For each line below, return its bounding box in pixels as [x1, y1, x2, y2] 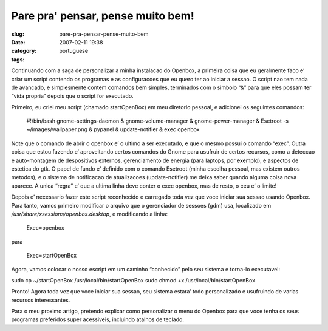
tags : [11, 55, 25, 63]
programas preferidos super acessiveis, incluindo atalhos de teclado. [11, 316, 185, 323]
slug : [11, 30, 24, 38]
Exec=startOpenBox [26, 252, 77, 259]
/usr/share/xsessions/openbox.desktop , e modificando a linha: [11, 210, 168, 217]
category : [11, 47, 37, 55]
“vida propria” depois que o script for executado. [11, 92, 134, 100]
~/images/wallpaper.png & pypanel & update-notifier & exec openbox [26, 126, 200, 133]
